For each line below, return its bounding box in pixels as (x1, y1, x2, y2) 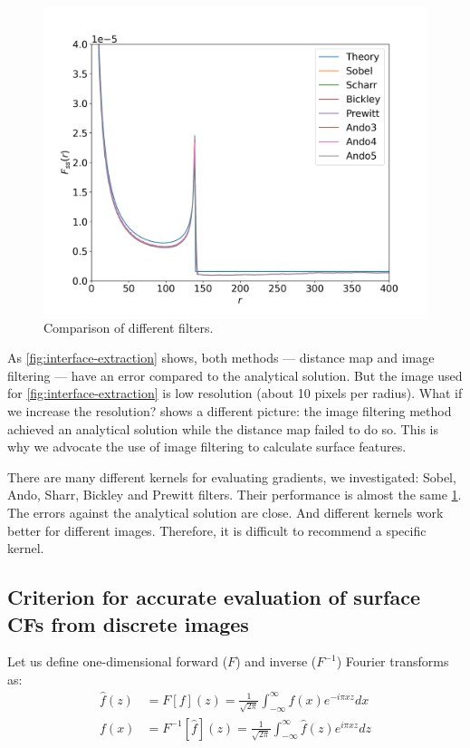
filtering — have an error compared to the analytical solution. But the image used (7, 365, 463, 384)
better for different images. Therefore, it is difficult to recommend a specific (7, 520, 427, 539)
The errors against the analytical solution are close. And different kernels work (7, 503, 444, 522)
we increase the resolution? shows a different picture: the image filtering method (7, 402, 452, 421)
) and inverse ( (235, 652, 317, 671)
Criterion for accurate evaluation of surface (7, 583, 420, 611)
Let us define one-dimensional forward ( (7, 652, 228, 671)
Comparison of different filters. (43, 317, 214, 336)
